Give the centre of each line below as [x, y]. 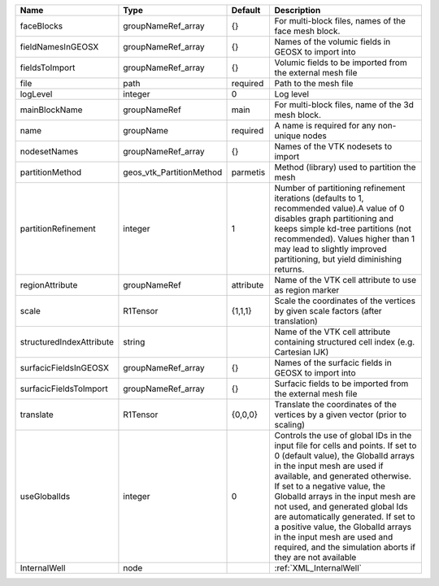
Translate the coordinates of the [336, 404]
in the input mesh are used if [329, 466]
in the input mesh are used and [334, 537]
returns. [289, 269]
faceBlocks [41, 26]
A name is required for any [325, 126]
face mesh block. [307, 31]
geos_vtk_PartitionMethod [173, 172]
